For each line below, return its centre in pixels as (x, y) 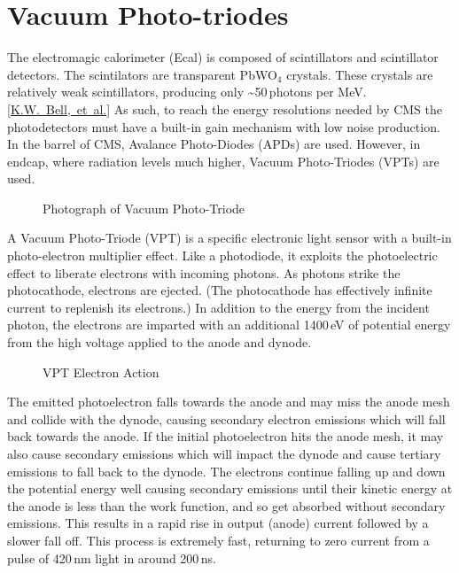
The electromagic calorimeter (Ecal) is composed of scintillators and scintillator (223, 57)
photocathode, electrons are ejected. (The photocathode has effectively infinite (220, 290)
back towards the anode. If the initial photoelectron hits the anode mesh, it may (226, 436)
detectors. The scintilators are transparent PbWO (142, 74)
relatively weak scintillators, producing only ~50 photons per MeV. (187, 92)
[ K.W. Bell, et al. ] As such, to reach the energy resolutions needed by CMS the (225, 108)
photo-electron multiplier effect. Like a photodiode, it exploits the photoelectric (222, 256)
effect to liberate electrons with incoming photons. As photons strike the (204, 272)
